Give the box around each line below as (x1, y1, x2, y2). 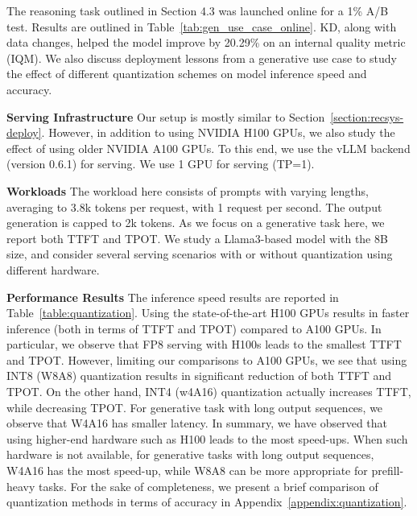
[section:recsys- (330, 108, 404, 125)
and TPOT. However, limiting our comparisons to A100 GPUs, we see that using (6, 351, 407, 368)
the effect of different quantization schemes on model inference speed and (6, 65, 367, 82)
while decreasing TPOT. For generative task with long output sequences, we (6, 398, 383, 415)
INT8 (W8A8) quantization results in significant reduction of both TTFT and (6, 367, 392, 384)
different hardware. (6, 261, 100, 278)
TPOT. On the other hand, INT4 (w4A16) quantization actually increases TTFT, (6, 383, 411, 400)
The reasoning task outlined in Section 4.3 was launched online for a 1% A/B (6, 2, 389, 19)
